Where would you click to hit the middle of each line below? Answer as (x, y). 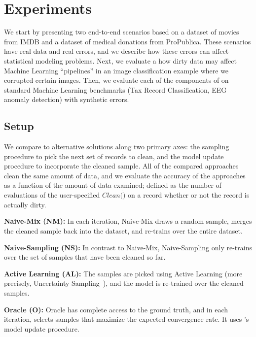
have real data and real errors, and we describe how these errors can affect (116, 51)
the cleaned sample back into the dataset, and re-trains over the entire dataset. (123, 231)
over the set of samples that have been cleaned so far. (85, 257)
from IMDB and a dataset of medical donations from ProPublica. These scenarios (128, 41)
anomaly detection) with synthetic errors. (67, 99)
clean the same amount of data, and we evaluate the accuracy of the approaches (125, 175)
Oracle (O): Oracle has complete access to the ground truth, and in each (116, 309)
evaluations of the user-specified (52, 195)
